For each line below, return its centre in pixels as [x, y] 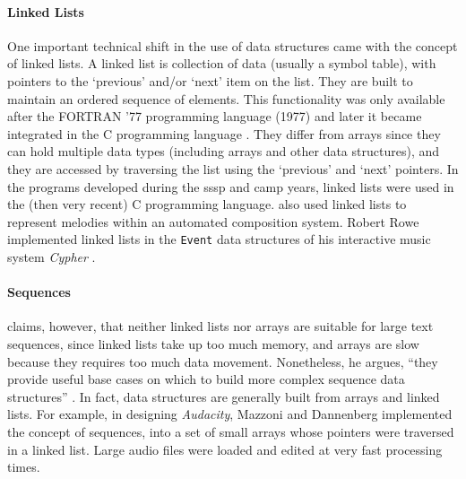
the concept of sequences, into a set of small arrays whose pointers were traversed [231, 431]
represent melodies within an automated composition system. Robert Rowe [213, 221]
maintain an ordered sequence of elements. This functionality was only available [226, 98]
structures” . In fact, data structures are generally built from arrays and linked [224, 396]
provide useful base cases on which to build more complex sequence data [206, 379]
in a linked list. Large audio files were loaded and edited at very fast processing [225, 449]
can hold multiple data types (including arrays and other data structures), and [224, 151]
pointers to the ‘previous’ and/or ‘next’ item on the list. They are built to [210, 80]
